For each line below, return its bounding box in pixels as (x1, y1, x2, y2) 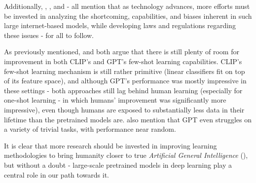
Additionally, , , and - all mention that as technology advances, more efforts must (4, 1, 250, 11)
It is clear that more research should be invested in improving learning (4, 140, 217, 150)
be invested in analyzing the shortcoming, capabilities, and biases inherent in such (4, 10, 252, 21)
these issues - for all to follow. (4, 30, 94, 40)
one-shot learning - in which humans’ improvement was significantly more (4, 95, 226, 105)
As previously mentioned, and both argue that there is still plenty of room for (4, 46, 239, 57)
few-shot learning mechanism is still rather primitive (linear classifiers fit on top (4, 66, 245, 76)
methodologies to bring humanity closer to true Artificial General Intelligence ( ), (4, 150, 248, 160)
